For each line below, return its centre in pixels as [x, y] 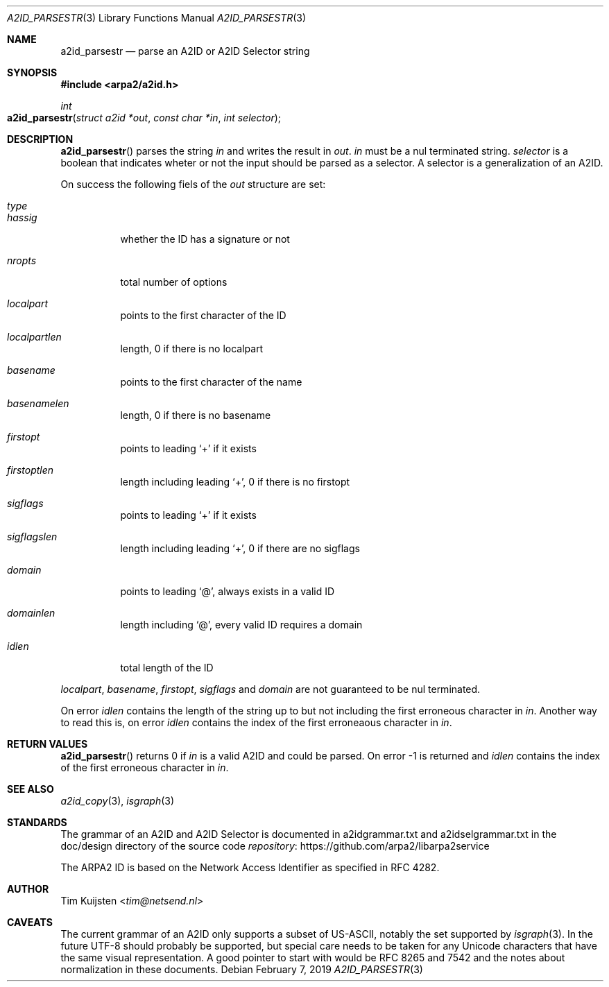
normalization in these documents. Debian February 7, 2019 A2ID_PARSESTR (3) [242, 969]
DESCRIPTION [40, 139]
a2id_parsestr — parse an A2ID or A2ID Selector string [185, 51]
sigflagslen [32, 537]
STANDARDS [37, 822]
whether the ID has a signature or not [205, 239]
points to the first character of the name [211, 382]
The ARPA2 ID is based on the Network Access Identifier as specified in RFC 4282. [250, 867]
